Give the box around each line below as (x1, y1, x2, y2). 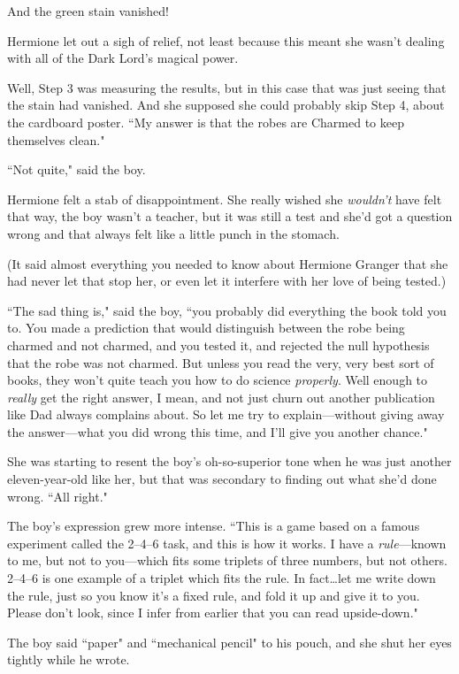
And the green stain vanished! (7, 2, 169, 19)
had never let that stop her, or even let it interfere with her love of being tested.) (7, 272, 447, 290)
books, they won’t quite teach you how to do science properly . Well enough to (7, 371, 428, 389)
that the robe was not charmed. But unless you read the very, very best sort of (7, 353, 434, 371)
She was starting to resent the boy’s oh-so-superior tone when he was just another (7, 452, 452, 471)
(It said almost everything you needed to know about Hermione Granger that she (7, 254, 448, 272)
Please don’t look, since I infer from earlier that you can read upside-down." (7, 603, 418, 622)
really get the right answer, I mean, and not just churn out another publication (7, 387, 435, 406)
